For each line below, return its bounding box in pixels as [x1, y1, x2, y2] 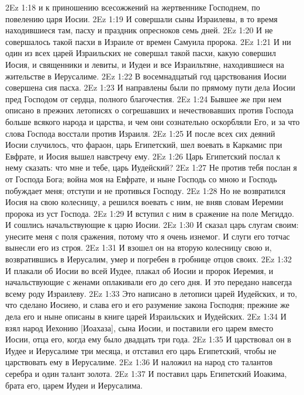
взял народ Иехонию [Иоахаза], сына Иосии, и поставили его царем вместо [5, 321, 274, 334]
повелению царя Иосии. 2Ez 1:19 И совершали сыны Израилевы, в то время [5, 12, 278, 25]
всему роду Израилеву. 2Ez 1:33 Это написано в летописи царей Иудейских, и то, [5, 287, 298, 299]
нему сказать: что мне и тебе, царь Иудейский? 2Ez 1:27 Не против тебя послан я [5, 161, 298, 174]
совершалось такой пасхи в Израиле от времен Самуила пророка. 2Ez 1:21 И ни [5, 35, 291, 47]
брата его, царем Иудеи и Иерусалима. [5, 379, 143, 391]
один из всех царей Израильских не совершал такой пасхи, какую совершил [5, 47, 276, 59]
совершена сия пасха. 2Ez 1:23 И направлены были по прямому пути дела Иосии [5, 81, 296, 93]
